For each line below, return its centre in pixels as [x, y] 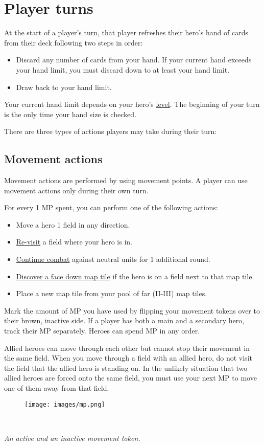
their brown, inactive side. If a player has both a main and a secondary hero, [124, 320]
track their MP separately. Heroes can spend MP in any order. [102, 331]
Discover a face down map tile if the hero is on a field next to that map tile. [135, 276]
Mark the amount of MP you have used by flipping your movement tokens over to [132, 310]
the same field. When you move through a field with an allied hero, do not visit [128, 358]
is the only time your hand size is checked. [70, 114]
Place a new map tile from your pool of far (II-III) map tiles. [112, 293]
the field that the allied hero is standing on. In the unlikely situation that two [126, 368]
